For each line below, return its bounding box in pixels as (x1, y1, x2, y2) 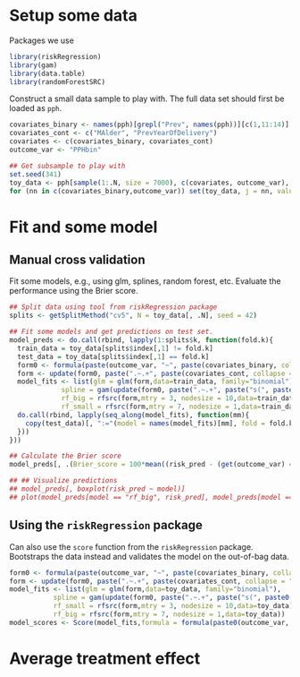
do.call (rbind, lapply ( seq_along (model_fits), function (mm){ (17, 410, 250, 419)
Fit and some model (9, 217, 158, 237)
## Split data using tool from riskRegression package (9, 303, 218, 312)
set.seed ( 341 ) (9, 169, 62, 179)
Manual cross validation (9, 253, 146, 268)
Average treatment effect (9, 648, 201, 668)
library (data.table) (9, 69, 87, 78)
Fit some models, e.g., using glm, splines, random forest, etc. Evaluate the (9, 276, 281, 287)
